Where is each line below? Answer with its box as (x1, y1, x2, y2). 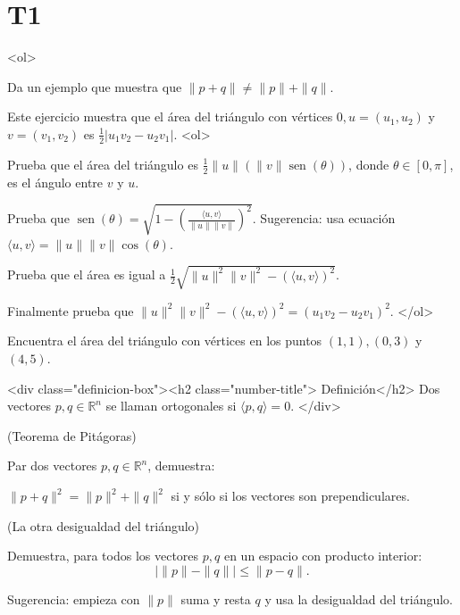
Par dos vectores (7, 456, 97, 475)
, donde (348, 154, 389, 173)
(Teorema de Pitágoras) (7, 426, 137, 445)
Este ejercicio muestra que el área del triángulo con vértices (7, 107, 333, 126)
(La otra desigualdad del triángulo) (7, 516, 200, 535)
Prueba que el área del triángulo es (7, 154, 198, 173)
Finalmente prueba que (7, 301, 134, 320)
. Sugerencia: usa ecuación (252, 209, 396, 228)
